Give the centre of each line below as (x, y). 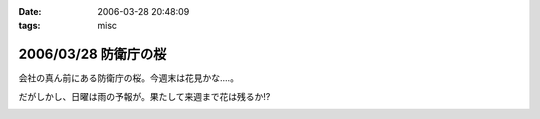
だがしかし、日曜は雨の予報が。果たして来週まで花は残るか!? (144, 96)
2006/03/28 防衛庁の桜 (92, 54)
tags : (29, 26)
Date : (30, 11)
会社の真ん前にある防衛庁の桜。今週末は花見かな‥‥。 (129, 78)
